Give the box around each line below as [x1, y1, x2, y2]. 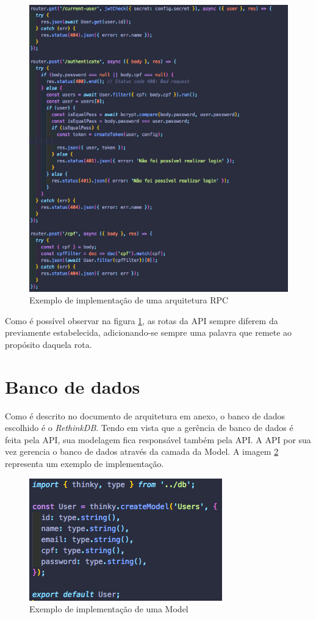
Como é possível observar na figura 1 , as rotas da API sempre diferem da [5, 314, 278, 327]
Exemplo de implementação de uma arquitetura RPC [29, 294, 229, 306]
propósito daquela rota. [5, 338, 92, 350]
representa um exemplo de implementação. [5, 457, 164, 469]
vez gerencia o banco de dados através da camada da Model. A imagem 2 [5, 445, 279, 458]
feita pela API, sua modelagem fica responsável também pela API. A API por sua [5, 433, 311, 446]
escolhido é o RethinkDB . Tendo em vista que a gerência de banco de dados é [5, 421, 293, 434]
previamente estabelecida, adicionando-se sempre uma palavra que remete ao [5, 326, 292, 339]
